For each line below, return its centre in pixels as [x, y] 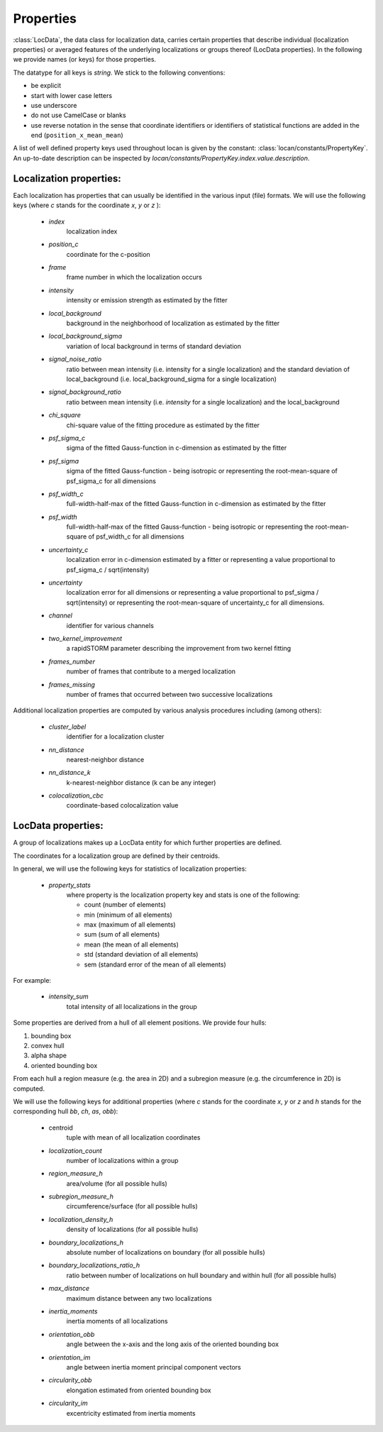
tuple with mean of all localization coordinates [133, 1138]
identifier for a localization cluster [115, 737]
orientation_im [70, 1357]
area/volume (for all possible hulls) [117, 1183]
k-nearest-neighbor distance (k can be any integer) [141, 782]
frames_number [72, 661]
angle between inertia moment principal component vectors [154, 1367]
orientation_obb [72, 1334]
